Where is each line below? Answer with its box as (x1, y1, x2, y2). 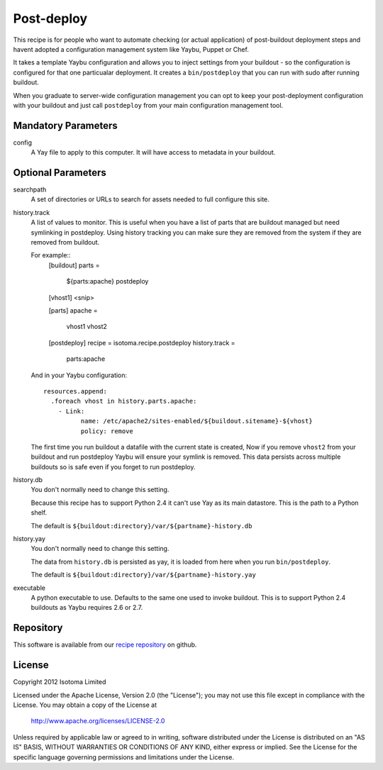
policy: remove (80, 427, 134, 435)
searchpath (13, 185, 47, 194)
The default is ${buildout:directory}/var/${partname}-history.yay (30, 571, 257, 579)
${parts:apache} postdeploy (66, 277, 149, 286)
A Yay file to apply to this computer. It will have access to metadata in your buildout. (30, 148, 276, 157)
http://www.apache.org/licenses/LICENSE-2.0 (30, 717, 165, 725)
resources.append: (43, 387, 108, 395)
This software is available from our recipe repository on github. (13, 640, 197, 649)
